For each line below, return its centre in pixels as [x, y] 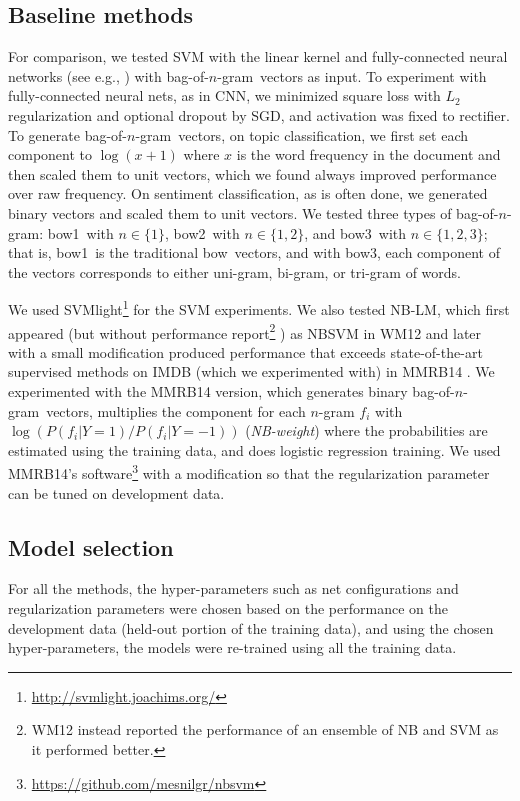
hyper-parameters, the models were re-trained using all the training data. [232, 647]
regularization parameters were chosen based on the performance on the [228, 608]
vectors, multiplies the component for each [176, 410]
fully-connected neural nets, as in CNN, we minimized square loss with [224, 95]
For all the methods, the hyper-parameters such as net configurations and [233, 588]
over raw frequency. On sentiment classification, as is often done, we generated [248, 193]
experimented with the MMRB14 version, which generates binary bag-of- [231, 391]
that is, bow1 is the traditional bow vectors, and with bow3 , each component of [254, 252]
